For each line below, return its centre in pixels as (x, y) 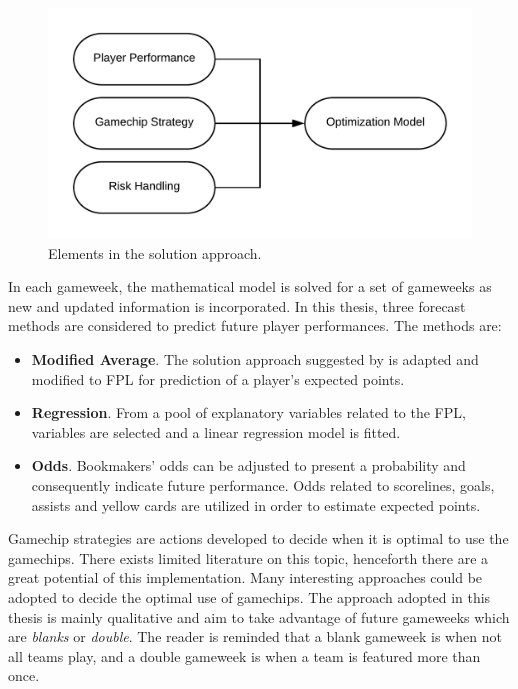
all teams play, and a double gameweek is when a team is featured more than (244, 655)
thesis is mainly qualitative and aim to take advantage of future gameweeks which (259, 616)
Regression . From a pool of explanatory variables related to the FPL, (248, 412)
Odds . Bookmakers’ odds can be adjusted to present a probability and (248, 465)
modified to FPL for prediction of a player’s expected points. (218, 378)
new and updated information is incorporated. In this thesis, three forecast (237, 305)
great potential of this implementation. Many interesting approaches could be (245, 577)
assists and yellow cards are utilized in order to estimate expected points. (256, 504)
